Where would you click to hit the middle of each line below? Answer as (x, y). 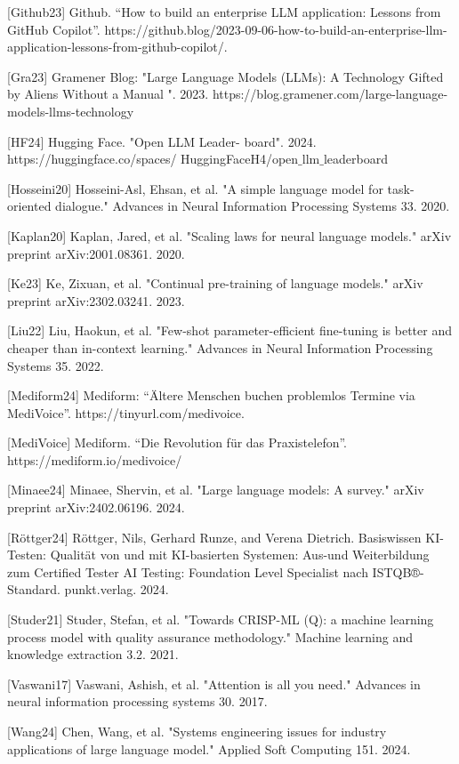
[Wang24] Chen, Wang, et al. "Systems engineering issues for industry (197, 731)
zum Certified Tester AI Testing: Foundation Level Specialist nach (188, 571)
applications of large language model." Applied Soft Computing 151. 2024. (209, 748)
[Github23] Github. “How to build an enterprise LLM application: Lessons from (224, 12)
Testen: (27, 555)
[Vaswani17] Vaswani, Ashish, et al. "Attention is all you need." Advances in (214, 684)
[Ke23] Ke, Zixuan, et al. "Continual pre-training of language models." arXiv (215, 283)
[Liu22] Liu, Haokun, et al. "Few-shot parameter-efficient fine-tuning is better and (229, 330)
